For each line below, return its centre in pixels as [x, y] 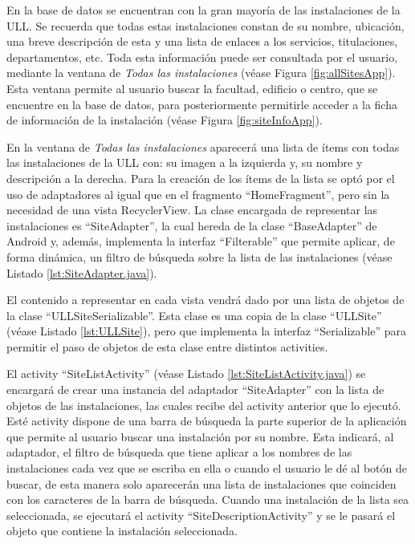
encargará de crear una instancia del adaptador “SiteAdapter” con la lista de [195, 390]
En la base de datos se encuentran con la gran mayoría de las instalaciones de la [203, 10]
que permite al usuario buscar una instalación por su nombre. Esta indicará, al [200, 436]
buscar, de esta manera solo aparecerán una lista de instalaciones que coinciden [201, 483]
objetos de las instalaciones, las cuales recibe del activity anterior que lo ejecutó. [204, 405]
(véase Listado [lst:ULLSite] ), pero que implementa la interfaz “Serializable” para [206, 331]
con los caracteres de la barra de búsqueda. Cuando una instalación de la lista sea [208, 499]
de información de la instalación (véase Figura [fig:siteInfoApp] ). [165, 120]
